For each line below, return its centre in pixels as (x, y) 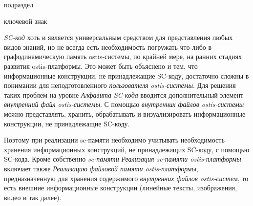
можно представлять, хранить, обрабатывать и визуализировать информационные (125, 113)
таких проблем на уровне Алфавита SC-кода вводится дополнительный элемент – (126, 94)
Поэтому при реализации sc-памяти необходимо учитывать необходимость (114, 140)
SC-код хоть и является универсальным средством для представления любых (118, 37)
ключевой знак (26, 21)
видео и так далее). (33, 197)
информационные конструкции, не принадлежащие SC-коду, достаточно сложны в (126, 75)
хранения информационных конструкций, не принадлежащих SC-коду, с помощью (127, 149)
